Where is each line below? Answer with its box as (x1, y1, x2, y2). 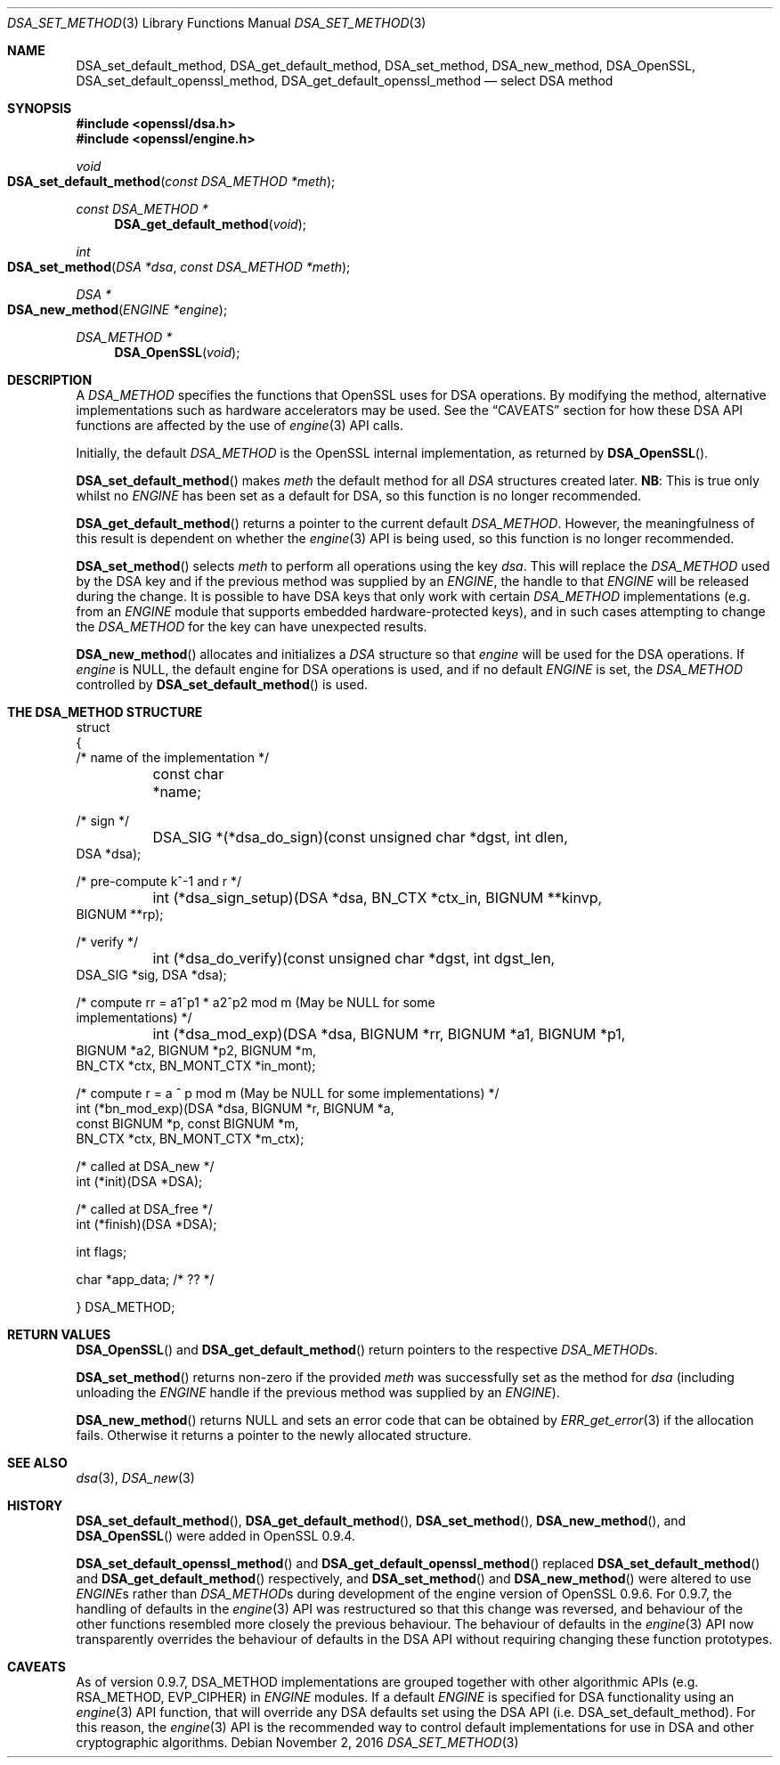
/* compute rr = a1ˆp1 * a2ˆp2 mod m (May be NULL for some (76, 995, 435, 1010)
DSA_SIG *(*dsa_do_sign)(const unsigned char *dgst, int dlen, (152, 828, 568, 846)
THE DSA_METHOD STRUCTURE (7, 704, 203, 720)
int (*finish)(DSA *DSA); (76, 1216, 217, 1232)
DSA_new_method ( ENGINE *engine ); (7, 302, 228, 317)
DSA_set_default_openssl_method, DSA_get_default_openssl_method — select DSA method (76, 73, 613, 88)
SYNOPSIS (7, 101, 72, 116)
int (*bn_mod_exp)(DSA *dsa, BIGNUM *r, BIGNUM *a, (76, 1101, 394, 1116)
